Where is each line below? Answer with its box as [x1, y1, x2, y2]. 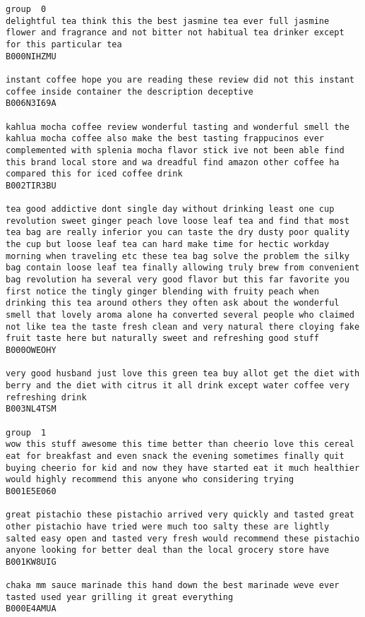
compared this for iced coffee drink [6, 169, 183, 179]
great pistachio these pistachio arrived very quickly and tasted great [6, 510, 354, 520]
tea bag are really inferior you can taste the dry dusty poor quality [6, 227, 349, 238]
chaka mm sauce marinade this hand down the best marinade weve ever [6, 580, 340, 591]
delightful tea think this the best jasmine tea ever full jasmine [6, 16, 330, 26]
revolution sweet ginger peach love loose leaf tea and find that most [6, 215, 349, 226]
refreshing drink [6, 392, 87, 402]
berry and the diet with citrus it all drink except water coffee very [6, 381, 349, 390]
